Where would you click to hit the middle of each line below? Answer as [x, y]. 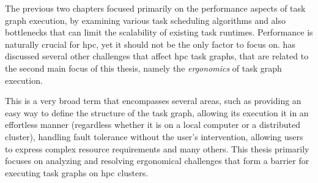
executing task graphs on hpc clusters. [77, 172]
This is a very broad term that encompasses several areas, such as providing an [153, 101]
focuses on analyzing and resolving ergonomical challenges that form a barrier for [157, 161]
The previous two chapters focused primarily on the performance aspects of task [155, 8]
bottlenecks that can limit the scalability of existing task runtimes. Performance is [159, 32]
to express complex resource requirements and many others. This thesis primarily [157, 148]
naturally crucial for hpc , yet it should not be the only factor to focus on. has [150, 44]
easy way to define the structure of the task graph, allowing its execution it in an [157, 112]
